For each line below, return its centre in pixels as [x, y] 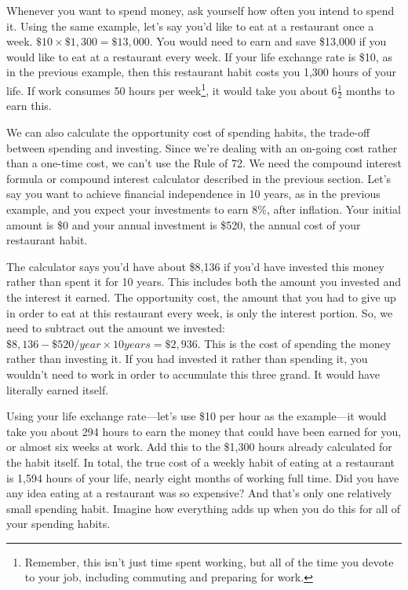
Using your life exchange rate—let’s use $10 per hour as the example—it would [197, 416]
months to [370, 90]
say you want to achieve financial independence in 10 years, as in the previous [193, 194]
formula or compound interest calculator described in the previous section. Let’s [199, 178]
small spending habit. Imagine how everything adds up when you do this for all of [204, 508]
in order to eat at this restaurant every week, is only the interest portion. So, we [200, 312]
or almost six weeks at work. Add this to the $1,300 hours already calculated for [199, 447]
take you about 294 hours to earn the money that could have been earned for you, [204, 431]
